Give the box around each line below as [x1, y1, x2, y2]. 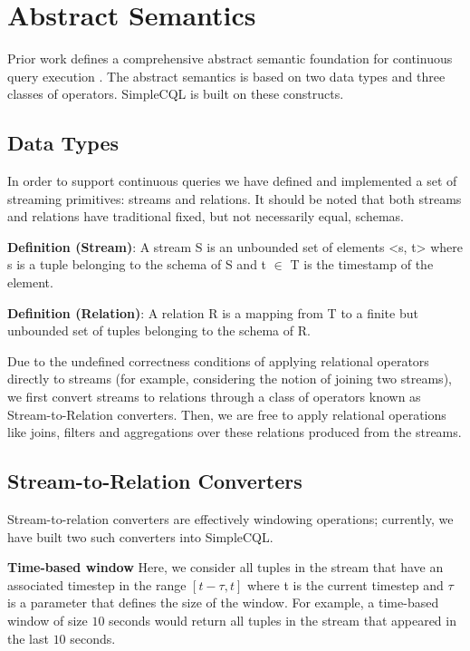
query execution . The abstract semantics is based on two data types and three [7, 66, 446, 85]
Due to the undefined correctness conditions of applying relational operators [7, 351, 429, 370]
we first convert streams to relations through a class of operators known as [7, 387, 421, 406]
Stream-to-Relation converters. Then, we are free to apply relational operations [7, 404, 446, 423]
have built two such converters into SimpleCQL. [7, 527, 273, 546]
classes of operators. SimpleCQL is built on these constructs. [7, 84, 344, 103]
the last [7, 628, 49, 647]
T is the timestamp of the [290, 255, 434, 274]
